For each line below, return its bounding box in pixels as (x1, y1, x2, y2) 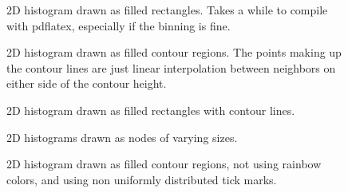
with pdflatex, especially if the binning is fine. (6, 17, 231, 33)
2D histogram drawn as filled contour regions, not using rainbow (6, 156, 322, 172)
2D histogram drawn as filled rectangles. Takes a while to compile (6, 2, 328, 18)
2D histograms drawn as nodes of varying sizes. (6, 128, 238, 145)
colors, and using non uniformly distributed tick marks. (6, 171, 277, 187)
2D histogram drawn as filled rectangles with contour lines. (6, 101, 295, 118)
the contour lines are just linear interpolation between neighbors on (6, 59, 336, 76)
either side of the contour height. (6, 75, 167, 92)
